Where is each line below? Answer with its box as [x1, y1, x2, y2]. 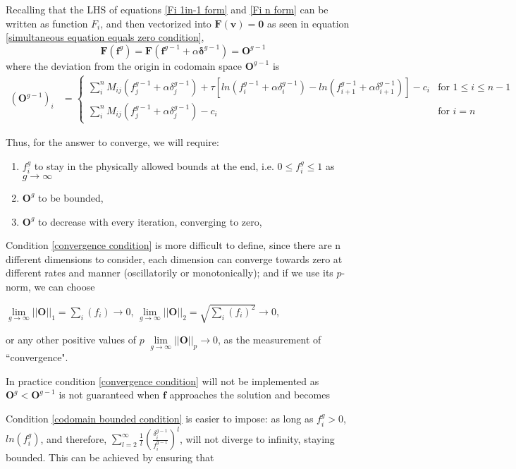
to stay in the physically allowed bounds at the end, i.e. [34, 158, 274, 173]
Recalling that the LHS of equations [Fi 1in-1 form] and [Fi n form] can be [6, 2, 328, 16]
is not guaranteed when [59, 387, 160, 402]
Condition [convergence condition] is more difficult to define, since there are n [6, 238, 341, 252]
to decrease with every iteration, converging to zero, [38, 214, 262, 229]
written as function [6, 16, 88, 30]
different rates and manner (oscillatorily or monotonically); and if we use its [6, 265, 333, 280]
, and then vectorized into [100, 16, 211, 30]
